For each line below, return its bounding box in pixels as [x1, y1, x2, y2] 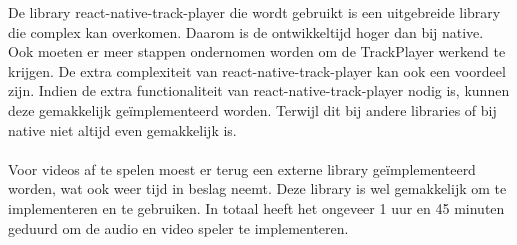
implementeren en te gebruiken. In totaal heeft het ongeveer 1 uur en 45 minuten [8, 197, 505, 218]
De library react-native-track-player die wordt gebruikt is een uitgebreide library [8, 2, 501, 22]
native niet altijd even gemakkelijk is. [8, 119, 237, 140]
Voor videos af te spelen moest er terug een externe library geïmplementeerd [8, 158, 476, 179]
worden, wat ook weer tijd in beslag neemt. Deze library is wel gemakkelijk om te [8, 178, 507, 199]
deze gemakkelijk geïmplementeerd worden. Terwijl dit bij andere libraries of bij [8, 99, 497, 120]
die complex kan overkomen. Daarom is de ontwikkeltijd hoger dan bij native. [8, 21, 484, 42]
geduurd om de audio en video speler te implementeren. [8, 217, 349, 238]
